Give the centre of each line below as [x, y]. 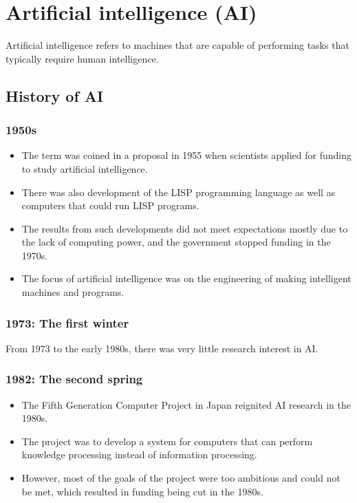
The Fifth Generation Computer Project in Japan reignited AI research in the [186, 404]
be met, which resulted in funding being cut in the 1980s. [142, 491]
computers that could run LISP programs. [110, 205]
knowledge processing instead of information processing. [139, 454]
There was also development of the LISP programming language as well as [178, 192]
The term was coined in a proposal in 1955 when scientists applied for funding [187, 155]
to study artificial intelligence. [85, 168]
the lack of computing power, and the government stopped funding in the [176, 242]
